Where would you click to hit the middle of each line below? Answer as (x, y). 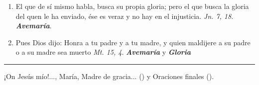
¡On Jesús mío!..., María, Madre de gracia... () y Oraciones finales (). (109, 76)
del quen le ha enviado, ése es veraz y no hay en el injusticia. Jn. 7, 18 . (125, 16)
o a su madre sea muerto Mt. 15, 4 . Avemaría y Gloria (103, 52)
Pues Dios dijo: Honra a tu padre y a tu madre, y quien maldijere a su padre (133, 42)
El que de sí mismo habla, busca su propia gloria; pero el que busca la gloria (132, 6)
